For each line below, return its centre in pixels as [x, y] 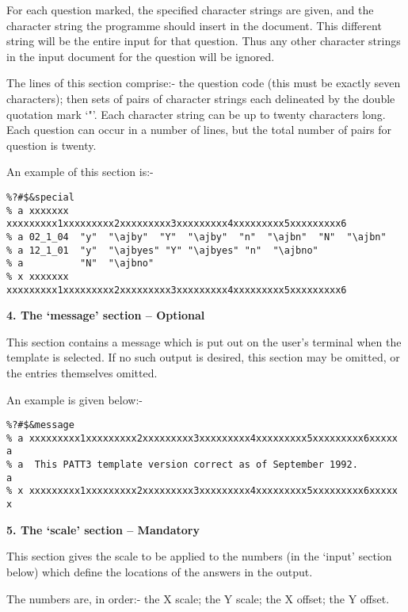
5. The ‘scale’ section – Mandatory [103, 529]
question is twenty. [51, 145]
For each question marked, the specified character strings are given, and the [190, 10]
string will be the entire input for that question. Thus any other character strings [204, 41]
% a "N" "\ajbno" [80, 264]
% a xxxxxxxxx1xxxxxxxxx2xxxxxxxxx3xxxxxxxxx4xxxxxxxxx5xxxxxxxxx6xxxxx [202, 438]
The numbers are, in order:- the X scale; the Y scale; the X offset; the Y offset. [198, 598]
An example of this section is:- [80, 172]
